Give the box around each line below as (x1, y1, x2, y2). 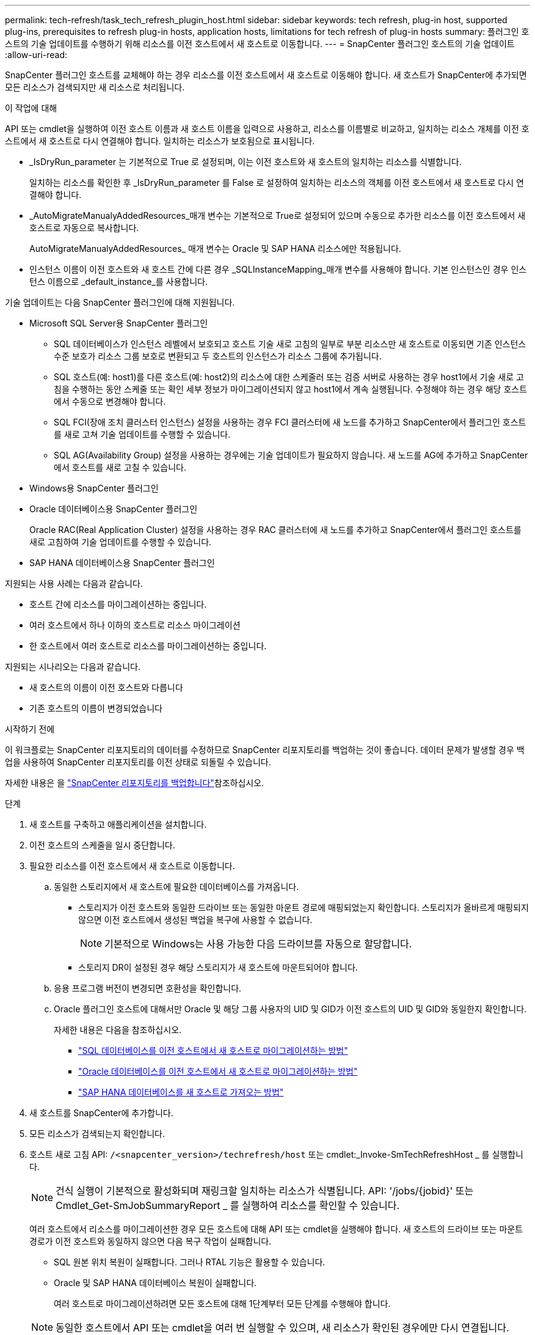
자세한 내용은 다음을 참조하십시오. (54, 1024, 182, 1035)
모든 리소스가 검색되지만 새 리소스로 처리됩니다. (5, 82, 185, 92)
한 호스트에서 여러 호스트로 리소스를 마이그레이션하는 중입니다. (29, 641, 267, 651)
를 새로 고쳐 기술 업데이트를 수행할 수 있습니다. (54, 429, 231, 439)
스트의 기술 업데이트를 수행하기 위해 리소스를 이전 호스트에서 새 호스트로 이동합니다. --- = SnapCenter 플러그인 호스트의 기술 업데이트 (5, 39, 515, 49)
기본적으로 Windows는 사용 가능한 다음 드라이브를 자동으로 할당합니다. (104, 938, 412, 950)
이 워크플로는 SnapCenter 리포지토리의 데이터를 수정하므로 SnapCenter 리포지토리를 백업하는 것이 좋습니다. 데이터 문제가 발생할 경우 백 (5, 745, 525, 755)
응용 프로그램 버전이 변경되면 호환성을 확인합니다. (54, 983, 242, 993)
